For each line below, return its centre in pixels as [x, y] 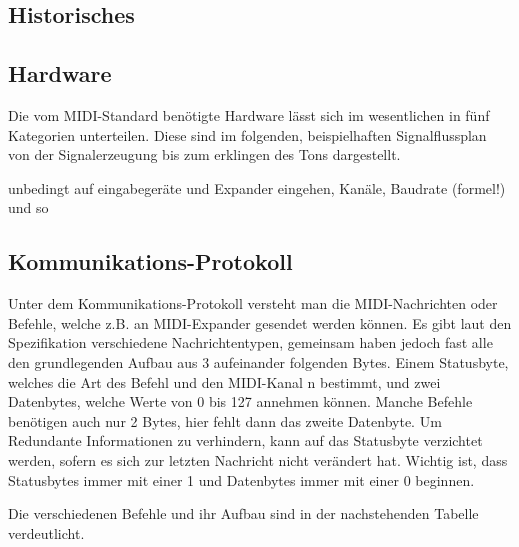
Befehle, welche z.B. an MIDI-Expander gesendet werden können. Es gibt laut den [260, 322]
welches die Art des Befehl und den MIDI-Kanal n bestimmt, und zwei [224, 381]
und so [28, 207]
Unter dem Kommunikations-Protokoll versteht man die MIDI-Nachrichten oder [253, 303]
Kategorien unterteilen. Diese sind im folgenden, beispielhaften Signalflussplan [247, 134]
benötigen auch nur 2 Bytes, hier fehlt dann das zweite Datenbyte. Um [225, 420]
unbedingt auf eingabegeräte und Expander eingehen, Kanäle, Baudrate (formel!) [257, 187]
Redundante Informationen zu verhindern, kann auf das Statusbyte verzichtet [245, 440]
